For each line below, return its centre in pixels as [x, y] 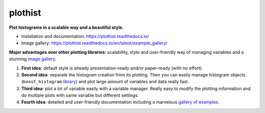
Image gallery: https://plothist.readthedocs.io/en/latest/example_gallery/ [94, 43]
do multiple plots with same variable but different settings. [80, 95]
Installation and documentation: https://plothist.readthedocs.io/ [85, 36]
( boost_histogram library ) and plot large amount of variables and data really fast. [105, 82]
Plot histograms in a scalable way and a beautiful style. [66, 27]
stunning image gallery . [33, 59]
